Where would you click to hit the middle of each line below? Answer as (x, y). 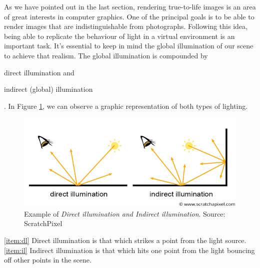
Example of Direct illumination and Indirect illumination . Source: (125, 213)
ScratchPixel (43, 223)
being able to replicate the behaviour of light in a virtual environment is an (119, 36)
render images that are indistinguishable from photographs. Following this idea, (126, 26)
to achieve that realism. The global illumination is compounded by (106, 55)
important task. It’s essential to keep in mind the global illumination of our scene (129, 46)
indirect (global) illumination (48, 89)
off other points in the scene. (48, 260)
